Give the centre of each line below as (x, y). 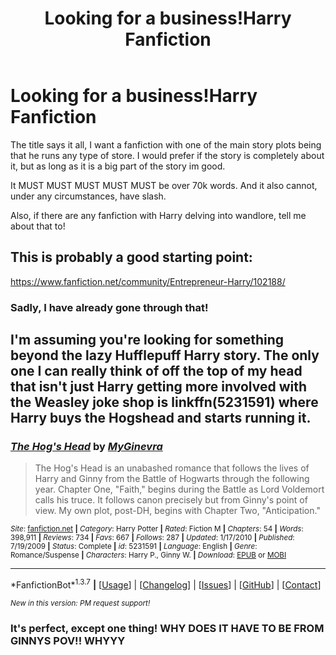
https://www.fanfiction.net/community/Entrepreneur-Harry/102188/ (148, 281)
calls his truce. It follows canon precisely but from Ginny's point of (171, 500)
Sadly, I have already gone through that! (109, 307)
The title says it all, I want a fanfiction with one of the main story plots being (166, 144)
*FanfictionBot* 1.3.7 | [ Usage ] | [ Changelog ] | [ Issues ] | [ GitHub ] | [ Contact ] (166, 584)
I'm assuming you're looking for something (147, 340)
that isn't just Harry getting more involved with (159, 387)
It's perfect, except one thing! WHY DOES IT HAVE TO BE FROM (167, 628)
